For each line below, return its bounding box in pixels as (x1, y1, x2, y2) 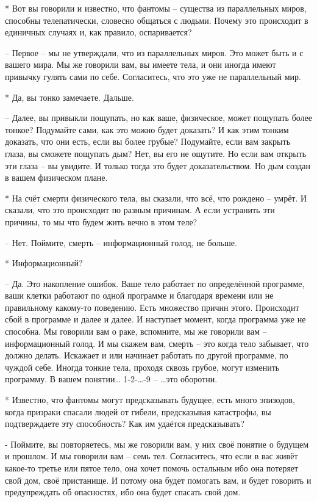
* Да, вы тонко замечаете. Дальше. (5, 90, 134, 103)
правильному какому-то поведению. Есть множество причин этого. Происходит (5, 300, 299, 313)
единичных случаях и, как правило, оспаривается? (5, 26, 192, 38)
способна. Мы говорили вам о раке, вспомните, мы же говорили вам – (5, 325, 267, 338)
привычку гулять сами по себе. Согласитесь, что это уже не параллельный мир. (5, 70, 301, 82)
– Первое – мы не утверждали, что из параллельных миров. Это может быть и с (5, 46, 304, 59)
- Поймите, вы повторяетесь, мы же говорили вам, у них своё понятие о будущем (5, 437, 309, 450)
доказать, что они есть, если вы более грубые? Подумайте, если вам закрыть (5, 135, 291, 148)
